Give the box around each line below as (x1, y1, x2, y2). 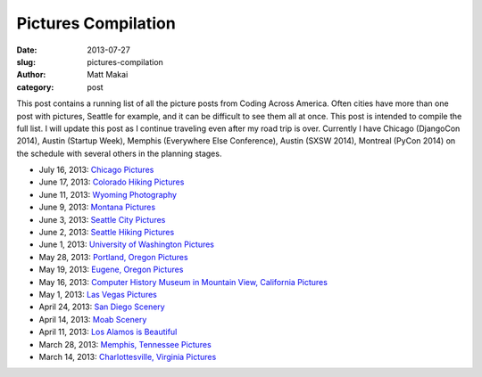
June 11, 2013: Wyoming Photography (38, 189, 178, 200)
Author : (16, 70, 46, 80)
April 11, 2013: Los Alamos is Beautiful (38, 326, 178, 338)
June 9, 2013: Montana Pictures (38, 201, 156, 213)
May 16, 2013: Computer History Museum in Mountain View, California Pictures (38, 276, 328, 287)
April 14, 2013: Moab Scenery (38, 314, 147, 324)
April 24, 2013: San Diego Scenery (38, 301, 165, 312)
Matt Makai (87, 70, 129, 80)
